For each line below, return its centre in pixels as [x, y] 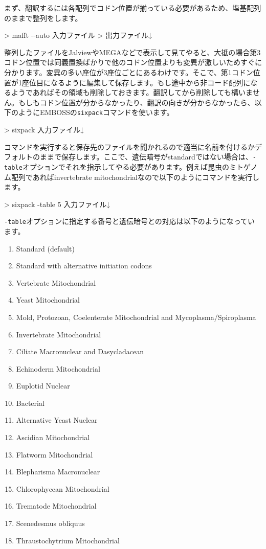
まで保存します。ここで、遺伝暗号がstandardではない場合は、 [150, 157]
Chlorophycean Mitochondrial [63, 488]
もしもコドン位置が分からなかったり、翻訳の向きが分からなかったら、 [136, 102]
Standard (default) [45, 248]
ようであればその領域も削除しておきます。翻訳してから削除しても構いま [132, 92]
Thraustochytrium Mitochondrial [68, 540]
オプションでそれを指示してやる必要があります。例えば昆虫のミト [133, 166]
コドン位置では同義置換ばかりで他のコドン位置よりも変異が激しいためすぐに [133, 62]
